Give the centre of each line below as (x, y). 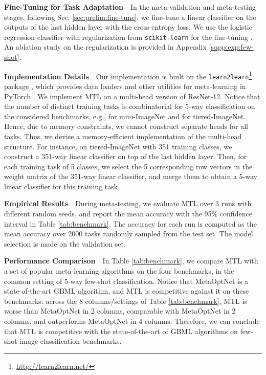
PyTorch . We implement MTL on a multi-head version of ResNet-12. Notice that (132, 96)
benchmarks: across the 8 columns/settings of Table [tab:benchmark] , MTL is (126, 301)
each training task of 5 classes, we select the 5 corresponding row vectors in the (128, 166)
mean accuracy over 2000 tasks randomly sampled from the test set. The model (129, 234)
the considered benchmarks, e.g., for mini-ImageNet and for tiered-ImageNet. (125, 116)
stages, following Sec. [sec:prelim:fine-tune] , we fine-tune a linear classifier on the (130, 17)
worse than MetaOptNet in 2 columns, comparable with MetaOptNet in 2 (120, 311)
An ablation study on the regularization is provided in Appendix (105, 47)
